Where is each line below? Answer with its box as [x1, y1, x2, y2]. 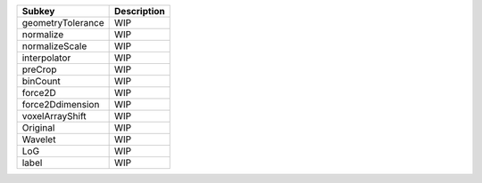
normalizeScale [21, 40, 87, 52]
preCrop [21, 63, 57, 76]
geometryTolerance [21, 17, 104, 28]
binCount [21, 76, 62, 87]
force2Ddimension [21, 99, 100, 110]
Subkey [21, 5, 55, 17]
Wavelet [21, 133, 56, 146]
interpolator [21, 52, 71, 64]
